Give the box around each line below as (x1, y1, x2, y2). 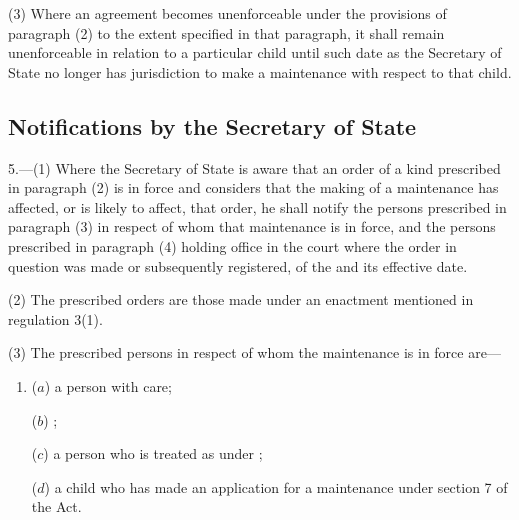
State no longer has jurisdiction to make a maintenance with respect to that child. (8, 61, 512, 82)
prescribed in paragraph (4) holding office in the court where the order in (8, 235, 457, 256)
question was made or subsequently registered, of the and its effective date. (8, 255, 468, 276)
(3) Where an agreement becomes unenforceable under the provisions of (8, 3, 447, 23)
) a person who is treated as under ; (43, 443, 263, 464)
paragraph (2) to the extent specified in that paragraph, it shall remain (8, 22, 445, 43)
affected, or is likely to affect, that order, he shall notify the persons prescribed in (8, 196, 507, 217)
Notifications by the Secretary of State (8, 110, 417, 141)
